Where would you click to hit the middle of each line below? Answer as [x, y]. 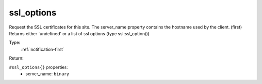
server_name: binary [48, 74]
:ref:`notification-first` [43, 49]
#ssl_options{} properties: [38, 67]
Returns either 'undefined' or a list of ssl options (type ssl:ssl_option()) [79, 33]
